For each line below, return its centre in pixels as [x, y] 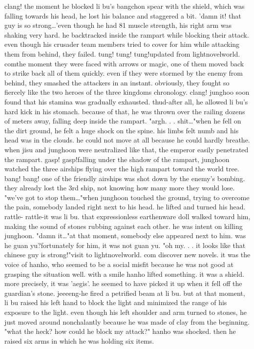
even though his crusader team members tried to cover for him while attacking [122, 44]
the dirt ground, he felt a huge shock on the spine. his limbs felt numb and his [122, 130]
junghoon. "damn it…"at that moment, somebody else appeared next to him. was [125, 236]
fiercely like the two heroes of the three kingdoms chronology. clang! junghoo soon [127, 92]
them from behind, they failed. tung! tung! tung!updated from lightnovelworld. [122, 53]
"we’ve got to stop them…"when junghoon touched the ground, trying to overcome [127, 197]
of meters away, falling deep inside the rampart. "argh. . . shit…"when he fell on [123, 121]
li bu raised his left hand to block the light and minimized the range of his [116, 302]
